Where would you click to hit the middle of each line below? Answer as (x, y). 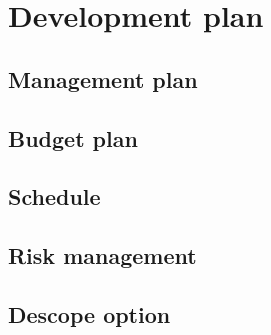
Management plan (103, 78)
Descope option (89, 313)
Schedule (54, 196)
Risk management (102, 255)
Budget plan (73, 137)
